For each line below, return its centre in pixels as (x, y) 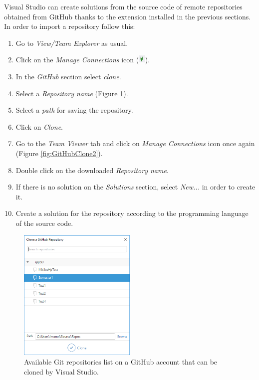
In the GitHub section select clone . (68, 76)
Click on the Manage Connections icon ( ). (83, 60)
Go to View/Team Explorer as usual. (72, 43)
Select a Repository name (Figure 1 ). (72, 93)
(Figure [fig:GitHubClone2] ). (59, 153)
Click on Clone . (39, 126)
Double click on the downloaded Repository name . (92, 170)
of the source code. (44, 223)
